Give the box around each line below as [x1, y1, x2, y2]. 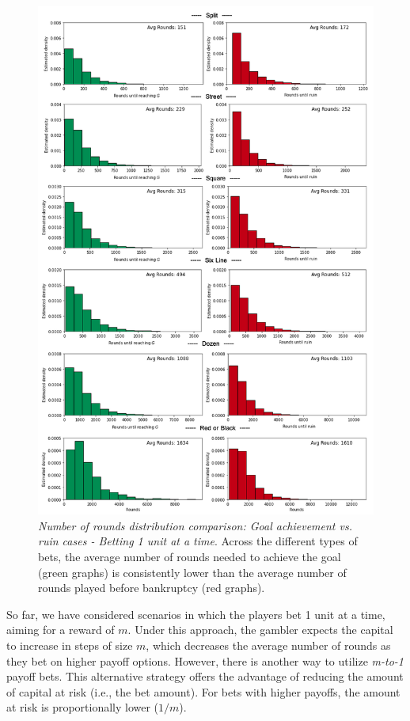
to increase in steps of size [6, 637, 133, 654]
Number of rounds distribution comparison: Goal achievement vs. [38, 517, 352, 533]
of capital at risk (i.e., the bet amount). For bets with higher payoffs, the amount [6, 683, 401, 700]
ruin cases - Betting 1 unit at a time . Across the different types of [38, 533, 358, 549]
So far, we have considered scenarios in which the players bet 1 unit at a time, [6, 605, 385, 622]
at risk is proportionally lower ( [6, 699, 159, 715]
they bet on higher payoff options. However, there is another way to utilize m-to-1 [6, 652, 404, 669]
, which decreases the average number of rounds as [146, 637, 391, 654]
